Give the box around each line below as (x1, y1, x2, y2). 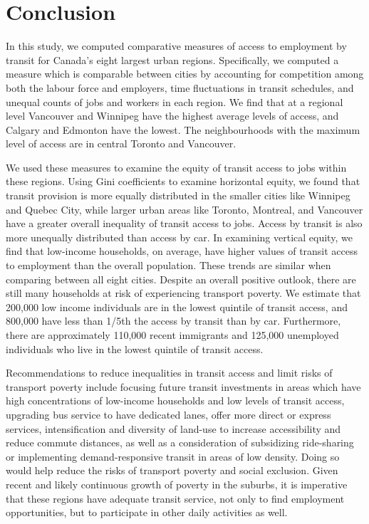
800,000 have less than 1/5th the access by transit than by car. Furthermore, (6, 313, 341, 328)
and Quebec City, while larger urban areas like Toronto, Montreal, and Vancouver (6, 201, 363, 216)
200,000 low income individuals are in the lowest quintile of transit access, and (6, 299, 348, 314)
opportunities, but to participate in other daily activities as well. (6, 505, 288, 520)
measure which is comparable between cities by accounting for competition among (6, 66, 364, 81)
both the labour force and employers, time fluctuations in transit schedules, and (6, 80, 354, 95)
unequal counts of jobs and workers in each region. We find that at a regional (6, 94, 343, 109)
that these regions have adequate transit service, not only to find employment (6, 491, 345, 505)
